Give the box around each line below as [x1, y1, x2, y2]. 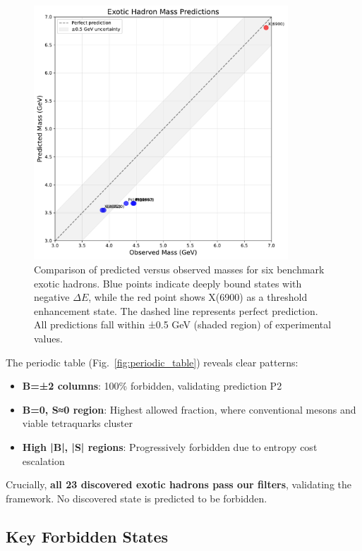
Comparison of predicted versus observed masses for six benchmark [34, 261, 325, 276]
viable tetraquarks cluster [22, 416, 133, 431]
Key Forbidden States [6, 525, 169, 547]
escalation [22, 453, 65, 468]
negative [34, 290, 70, 304]
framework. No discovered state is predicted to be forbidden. [6, 490, 267, 505]
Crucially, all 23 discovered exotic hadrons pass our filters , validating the [6, 477, 352, 492]
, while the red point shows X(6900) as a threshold [88, 290, 308, 304]
